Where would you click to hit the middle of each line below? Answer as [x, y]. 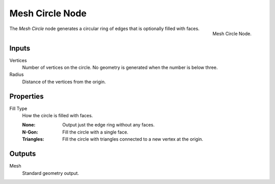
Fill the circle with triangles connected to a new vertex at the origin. [133, 139]
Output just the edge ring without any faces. [108, 125]
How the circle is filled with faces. [58, 116]
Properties [26, 96]
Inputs [20, 48]
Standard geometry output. [50, 173]
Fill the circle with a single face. [95, 132]
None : [29, 125]
